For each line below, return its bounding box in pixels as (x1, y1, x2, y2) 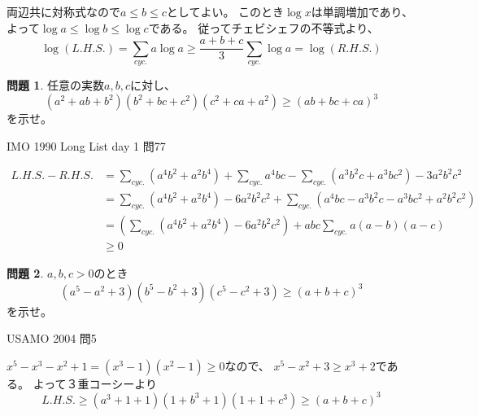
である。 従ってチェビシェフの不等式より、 (148, 19, 379, 36)
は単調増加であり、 (311, 3, 414, 20)
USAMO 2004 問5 (7, 330, 97, 347)
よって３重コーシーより (33, 374, 157, 392)
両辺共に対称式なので (7, 3, 120, 20)
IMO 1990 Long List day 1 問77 (7, 137, 166, 154)
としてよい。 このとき (166, 3, 285, 20)
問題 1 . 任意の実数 (7, 77, 104, 94)
